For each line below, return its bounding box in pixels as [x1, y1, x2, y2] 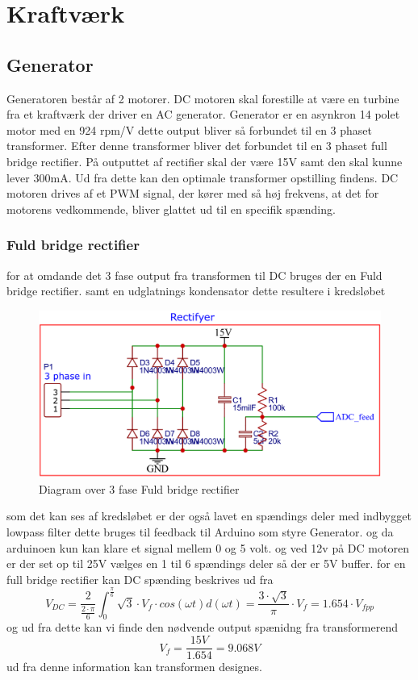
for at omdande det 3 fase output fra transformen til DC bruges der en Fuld [6, 266, 382, 283]
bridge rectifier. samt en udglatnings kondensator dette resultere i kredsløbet [6, 282, 386, 299]
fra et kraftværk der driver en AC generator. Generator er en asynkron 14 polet [6, 106, 400, 123]
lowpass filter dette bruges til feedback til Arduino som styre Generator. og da [6, 523, 394, 540]
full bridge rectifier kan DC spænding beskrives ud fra [6, 570, 274, 587]
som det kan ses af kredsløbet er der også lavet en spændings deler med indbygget [6, 507, 412, 524]
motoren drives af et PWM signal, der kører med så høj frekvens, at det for [6, 185, 379, 202]
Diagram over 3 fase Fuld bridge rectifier [39, 480, 240, 497]
